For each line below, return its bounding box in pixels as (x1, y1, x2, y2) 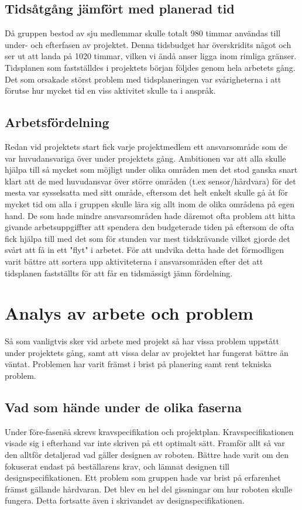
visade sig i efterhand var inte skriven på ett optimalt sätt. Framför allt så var (5, 437, 285, 449)
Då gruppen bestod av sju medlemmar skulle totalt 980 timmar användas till (5, 27, 281, 39)
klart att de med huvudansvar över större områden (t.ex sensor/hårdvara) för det (5, 174, 296, 187)
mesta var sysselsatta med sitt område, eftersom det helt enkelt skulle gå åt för (5, 186, 289, 198)
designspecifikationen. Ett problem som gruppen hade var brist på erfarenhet (5, 471, 281, 484)
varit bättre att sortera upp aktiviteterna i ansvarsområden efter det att (5, 255, 263, 267)
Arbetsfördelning (5, 113, 109, 131)
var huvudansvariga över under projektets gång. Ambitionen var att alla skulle (5, 152, 286, 164)
